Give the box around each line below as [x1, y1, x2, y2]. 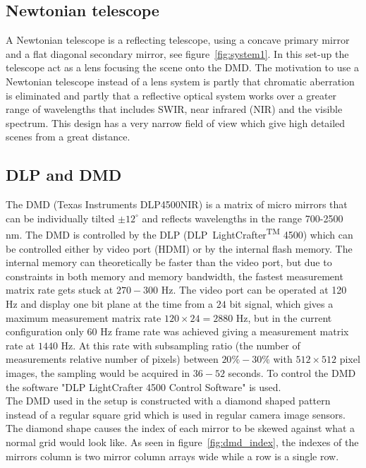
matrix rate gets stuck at [6, 282, 114, 297]
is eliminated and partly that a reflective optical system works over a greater [6, 88, 337, 102]
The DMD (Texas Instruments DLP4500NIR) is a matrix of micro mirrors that [6, 197, 348, 212]
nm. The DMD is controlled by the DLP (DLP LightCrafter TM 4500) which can [6, 225, 353, 241]
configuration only [6, 324, 84, 339]
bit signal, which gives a [229, 296, 334, 311]
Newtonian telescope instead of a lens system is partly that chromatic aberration [6, 73, 355, 88]
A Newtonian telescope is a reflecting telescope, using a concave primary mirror [6, 32, 350, 47]
